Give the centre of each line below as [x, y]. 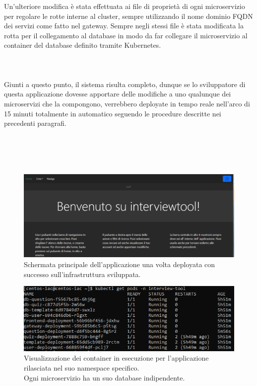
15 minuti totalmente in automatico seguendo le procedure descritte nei [113, 113]
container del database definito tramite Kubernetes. [83, 45]
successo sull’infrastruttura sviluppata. [82, 274]
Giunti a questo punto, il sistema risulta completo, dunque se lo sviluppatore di [125, 84]
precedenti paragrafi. [35, 123]
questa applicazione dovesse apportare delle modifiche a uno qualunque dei [118, 94]
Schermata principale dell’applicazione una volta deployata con [120, 264]
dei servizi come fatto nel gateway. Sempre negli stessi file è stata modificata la [124, 26]
